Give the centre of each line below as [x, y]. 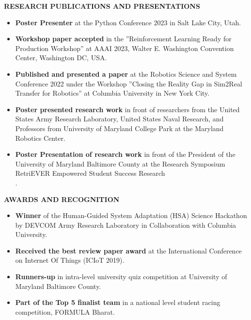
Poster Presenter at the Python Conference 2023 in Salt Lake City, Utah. [128, 22]
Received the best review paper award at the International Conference [128, 250]
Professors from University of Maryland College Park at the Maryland [119, 128]
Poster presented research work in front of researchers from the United [127, 109]
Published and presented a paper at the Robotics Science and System [126, 74]
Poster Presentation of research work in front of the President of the [125, 154]
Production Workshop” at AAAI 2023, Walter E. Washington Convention [125, 48]
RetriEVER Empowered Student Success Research [90, 173]
